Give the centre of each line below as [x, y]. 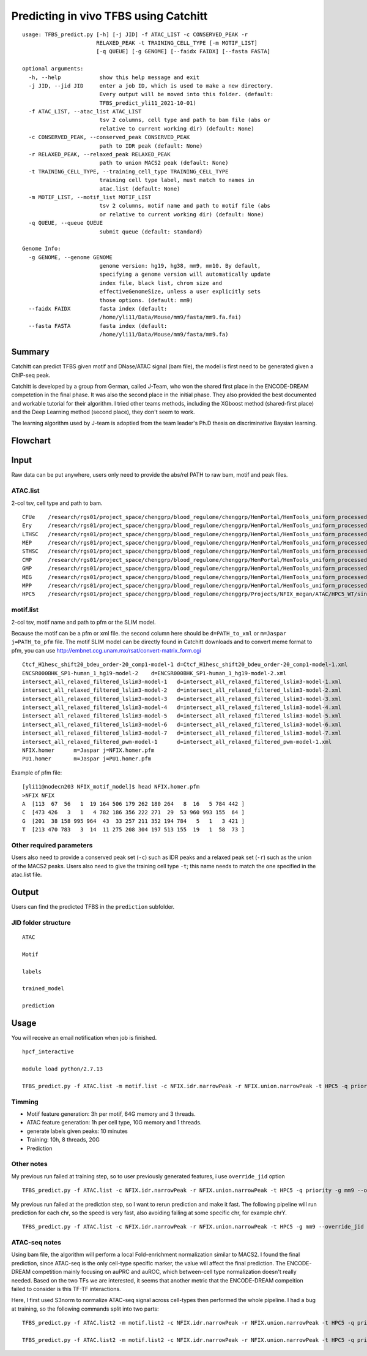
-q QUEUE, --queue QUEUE [66, 223]
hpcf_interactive [48, 1052]
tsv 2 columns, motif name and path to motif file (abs [185, 206]
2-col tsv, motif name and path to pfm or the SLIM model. [83, 622]
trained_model [43, 989]
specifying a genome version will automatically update [185, 275]
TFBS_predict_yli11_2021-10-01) [148, 103]
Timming [25, 1102]
